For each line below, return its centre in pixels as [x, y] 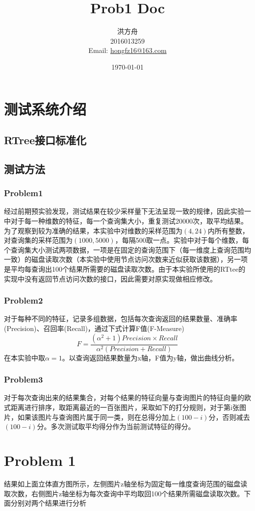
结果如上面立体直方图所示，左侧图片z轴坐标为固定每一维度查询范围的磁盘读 [126, 483]
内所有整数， [228, 230]
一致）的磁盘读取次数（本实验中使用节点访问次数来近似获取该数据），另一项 [126, 259]
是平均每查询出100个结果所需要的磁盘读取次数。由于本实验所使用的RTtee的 [125, 269]
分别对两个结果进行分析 [48, 503]
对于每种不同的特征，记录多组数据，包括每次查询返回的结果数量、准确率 [121, 319]
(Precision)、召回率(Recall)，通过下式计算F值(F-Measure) [94, 328]
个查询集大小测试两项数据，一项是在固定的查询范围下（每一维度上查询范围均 [127, 249]
